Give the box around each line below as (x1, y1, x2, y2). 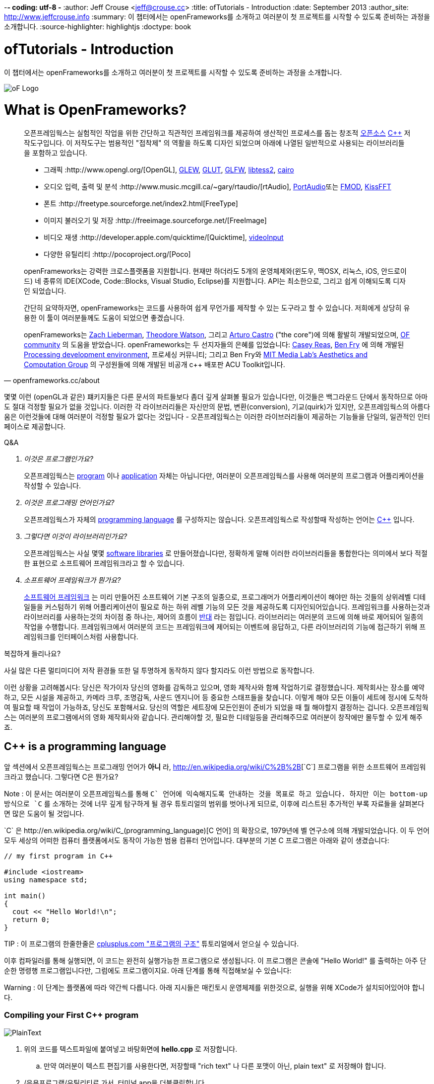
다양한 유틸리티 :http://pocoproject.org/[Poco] (44, 250, 191, 258)
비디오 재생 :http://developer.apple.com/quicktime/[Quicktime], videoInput (44, 233, 284, 241)
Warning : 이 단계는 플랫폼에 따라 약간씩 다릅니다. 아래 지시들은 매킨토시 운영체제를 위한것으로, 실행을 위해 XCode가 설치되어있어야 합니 (4, 983, 425, 992)
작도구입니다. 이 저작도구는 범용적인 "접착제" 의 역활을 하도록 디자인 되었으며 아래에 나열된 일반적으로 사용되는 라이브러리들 (24, 139, 405, 147)
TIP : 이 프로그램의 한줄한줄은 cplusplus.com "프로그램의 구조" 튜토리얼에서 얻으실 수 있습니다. (4, 939, 299, 948)
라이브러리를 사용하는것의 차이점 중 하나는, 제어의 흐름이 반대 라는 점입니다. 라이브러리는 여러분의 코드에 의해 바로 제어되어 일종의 (24, 613, 424, 621)
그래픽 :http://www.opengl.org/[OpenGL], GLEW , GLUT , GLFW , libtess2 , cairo (44, 165, 294, 174)
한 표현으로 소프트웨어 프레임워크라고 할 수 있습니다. (24, 559, 185, 567)
